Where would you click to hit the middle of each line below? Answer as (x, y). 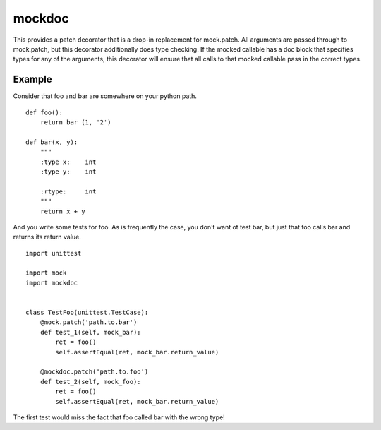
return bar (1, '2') (75, 123)
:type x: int (68, 162)
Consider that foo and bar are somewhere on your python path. (105, 96)
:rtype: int (68, 191)
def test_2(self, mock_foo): (90, 382)
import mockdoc (52, 283)
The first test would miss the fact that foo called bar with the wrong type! (119, 417)
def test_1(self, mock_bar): (90, 332)
